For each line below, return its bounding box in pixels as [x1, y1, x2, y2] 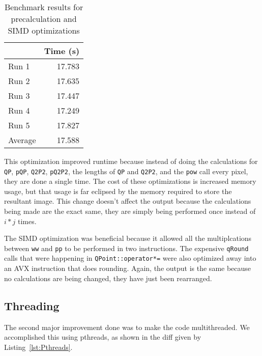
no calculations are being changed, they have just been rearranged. [4, 272, 212, 283]
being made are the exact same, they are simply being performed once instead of [4, 206, 256, 216]
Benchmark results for [4, 1, 83, 13]
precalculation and [11, 13, 77, 24]
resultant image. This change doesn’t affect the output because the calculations [4, 196, 251, 206]
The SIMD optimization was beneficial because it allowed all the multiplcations [4, 233, 252, 243]
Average [8, 134, 36, 146]
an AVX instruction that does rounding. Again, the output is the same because [4, 263, 251, 273]
